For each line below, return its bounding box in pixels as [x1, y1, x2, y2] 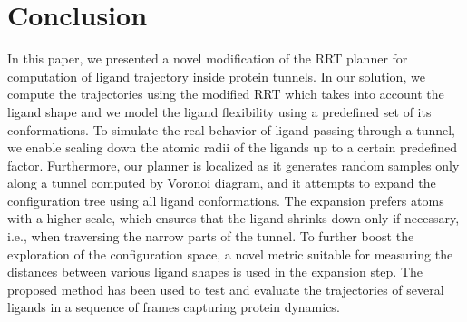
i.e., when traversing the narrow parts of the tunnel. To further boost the [7, 227, 414, 246]
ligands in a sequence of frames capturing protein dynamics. [7, 298, 340, 317]
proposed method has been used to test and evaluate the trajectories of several [7, 279, 444, 298]
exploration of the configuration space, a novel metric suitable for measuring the [7, 244, 453, 263]
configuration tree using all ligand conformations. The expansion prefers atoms [7, 190, 444, 210]
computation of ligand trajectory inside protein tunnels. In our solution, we [7, 66, 425, 85]
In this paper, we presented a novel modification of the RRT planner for [7, 49, 408, 68]
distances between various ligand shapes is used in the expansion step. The [7, 262, 423, 281]
